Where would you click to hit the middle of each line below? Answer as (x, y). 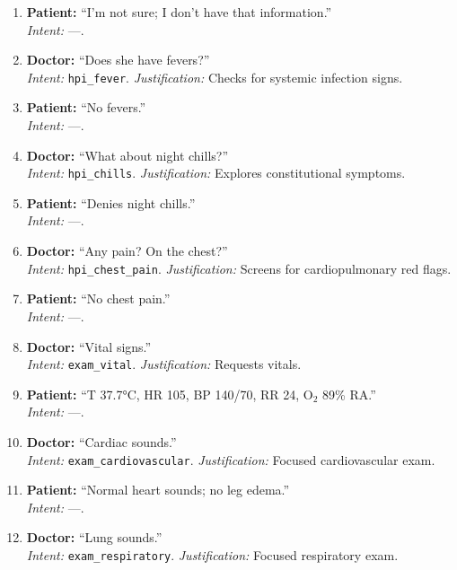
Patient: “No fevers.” (86, 107)
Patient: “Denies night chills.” (111, 202)
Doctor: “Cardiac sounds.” (101, 441)
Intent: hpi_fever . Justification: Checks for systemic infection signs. (215, 77)
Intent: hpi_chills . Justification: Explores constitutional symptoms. (216, 173)
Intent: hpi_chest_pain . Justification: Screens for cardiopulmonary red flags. (239, 268)
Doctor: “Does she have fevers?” (118, 60)
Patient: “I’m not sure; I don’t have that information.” (179, 12)
